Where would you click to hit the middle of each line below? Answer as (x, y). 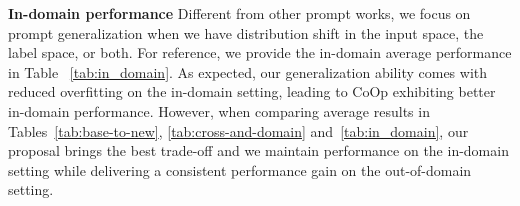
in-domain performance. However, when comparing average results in (219, 110)
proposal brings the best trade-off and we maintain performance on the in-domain (258, 150)
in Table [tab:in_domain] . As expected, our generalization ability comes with (248, 71)
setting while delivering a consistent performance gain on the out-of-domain (240, 169)
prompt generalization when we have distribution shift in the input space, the (246, 32)
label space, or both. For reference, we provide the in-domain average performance (260, 52)
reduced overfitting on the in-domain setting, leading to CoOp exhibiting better (252, 91)
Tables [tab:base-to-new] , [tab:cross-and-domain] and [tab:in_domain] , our (238, 130)
